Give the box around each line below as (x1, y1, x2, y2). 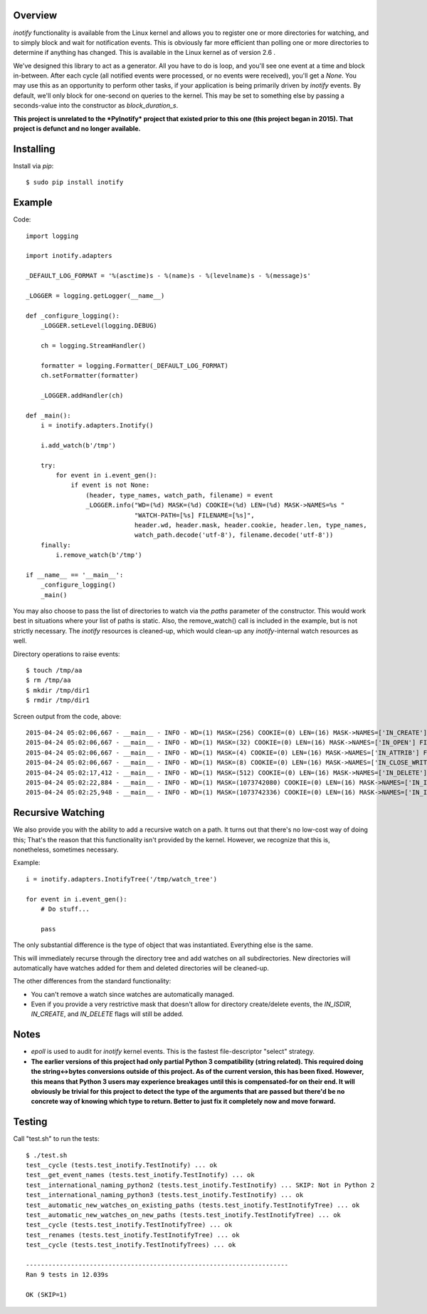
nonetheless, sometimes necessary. (13, 845, 119, 854)
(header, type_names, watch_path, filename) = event (85, 491, 274, 499)
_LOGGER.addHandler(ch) (40, 391, 124, 399)
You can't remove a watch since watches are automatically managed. (31, 990, 235, 998)
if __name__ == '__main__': (26, 571, 124, 579)
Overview (13, 9, 58, 21)
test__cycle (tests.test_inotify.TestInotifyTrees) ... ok (26, 1241, 236, 1249)
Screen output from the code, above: (13, 712, 122, 720)
